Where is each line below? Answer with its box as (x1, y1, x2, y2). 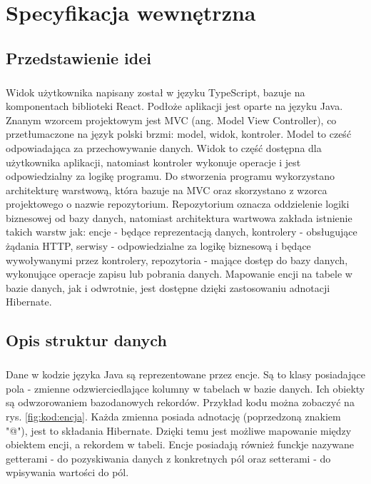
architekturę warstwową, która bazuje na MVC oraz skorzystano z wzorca (6, 182, 327, 197)
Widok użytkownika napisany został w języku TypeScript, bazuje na (6, 84, 305, 99)
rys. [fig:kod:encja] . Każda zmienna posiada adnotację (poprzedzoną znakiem (6, 408, 341, 423)
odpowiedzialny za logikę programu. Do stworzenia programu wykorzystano (6, 168, 335, 183)
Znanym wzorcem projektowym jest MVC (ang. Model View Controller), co (6, 112, 337, 127)
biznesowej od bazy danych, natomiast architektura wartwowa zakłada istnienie (6, 210, 352, 225)
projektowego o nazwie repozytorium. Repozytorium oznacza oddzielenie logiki (6, 196, 350, 211)
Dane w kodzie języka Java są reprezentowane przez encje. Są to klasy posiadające (6, 367, 365, 382)
